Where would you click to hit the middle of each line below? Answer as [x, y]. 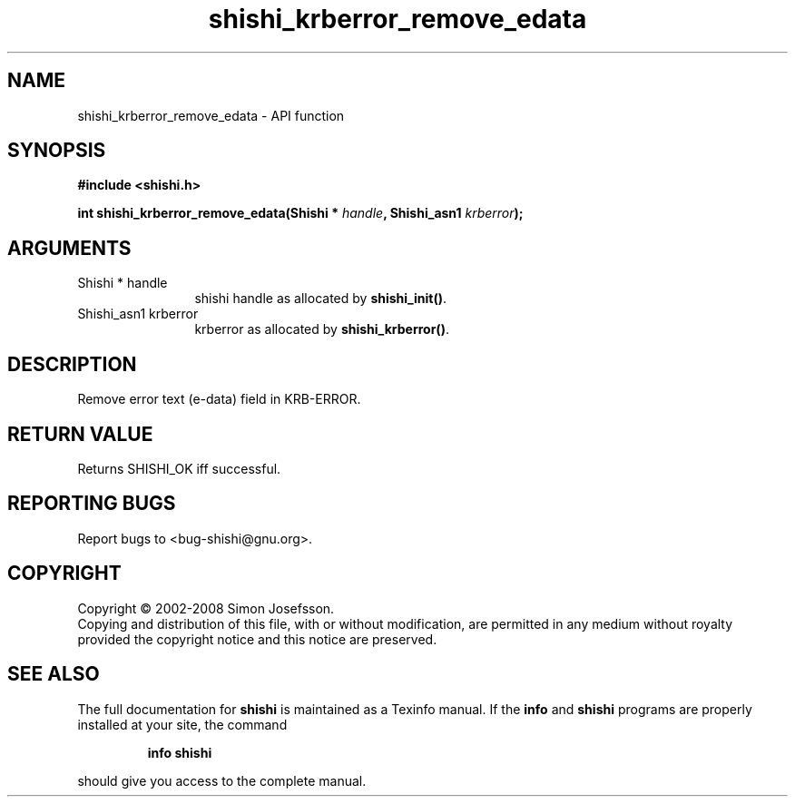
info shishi [180, 752]
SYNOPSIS [57, 151]
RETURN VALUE [80, 434]
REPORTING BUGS [92, 504]
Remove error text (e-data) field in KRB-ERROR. [219, 399]
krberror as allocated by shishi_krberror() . [322, 329]
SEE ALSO [54, 674]
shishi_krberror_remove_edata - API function [211, 115]
